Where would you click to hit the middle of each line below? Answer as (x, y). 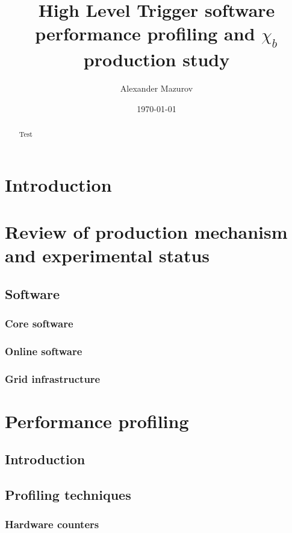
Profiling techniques (68, 495)
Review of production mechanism (146, 231)
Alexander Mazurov (157, 88)
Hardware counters (52, 524)
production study (157, 59)
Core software (39, 323)
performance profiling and (145, 33)
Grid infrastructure (53, 378)
